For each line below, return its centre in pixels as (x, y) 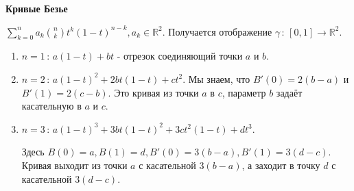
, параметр (244, 92)
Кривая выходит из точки (74, 165)
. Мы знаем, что (216, 78)
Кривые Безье (37, 8)
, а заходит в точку (281, 165)
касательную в (51, 106)
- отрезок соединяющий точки (180, 56)
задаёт (289, 92)
